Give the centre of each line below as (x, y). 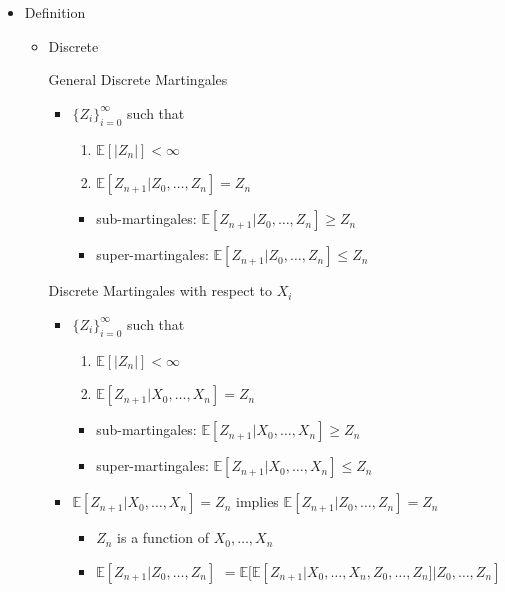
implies (257, 501)
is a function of (163, 537)
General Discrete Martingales (138, 79)
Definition (55, 12)
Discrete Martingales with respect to (160, 290)
